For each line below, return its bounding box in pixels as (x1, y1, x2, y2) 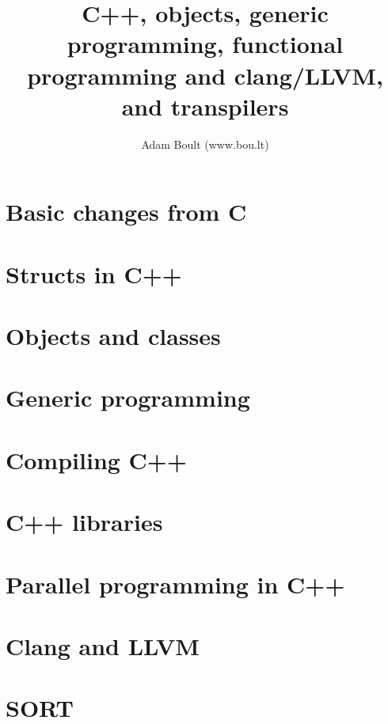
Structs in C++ (6, 257, 182, 290)
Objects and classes (6, 320, 221, 352)
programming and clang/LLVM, (27, 59, 383, 91)
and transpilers (121, 89, 289, 122)
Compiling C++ (6, 443, 187, 476)
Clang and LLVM (6, 629, 200, 661)
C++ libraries (6, 506, 163, 538)
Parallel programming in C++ (6, 567, 345, 600)
